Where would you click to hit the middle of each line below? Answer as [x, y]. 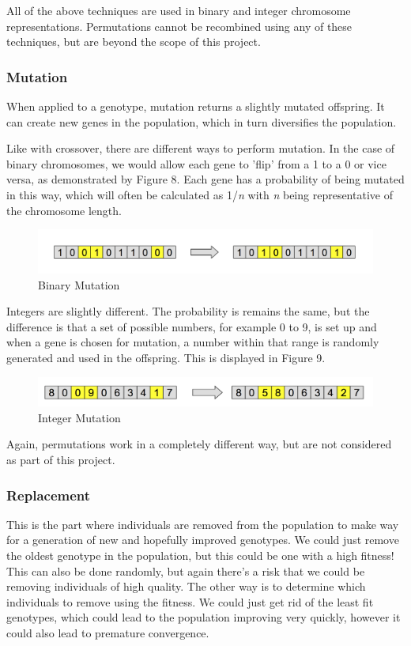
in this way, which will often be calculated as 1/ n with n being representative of [200, 194]
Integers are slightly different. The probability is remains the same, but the [188, 311]
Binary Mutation [79, 284]
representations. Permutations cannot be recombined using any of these [179, 26]
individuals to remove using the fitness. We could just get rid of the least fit [190, 601]
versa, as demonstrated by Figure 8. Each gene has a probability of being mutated [205, 179]
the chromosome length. [64, 210]
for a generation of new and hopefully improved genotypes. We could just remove [203, 540]
